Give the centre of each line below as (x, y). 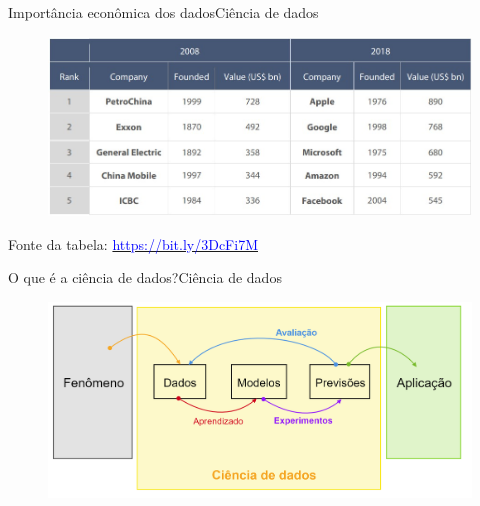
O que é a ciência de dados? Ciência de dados (145, 277)
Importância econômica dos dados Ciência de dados (163, 12)
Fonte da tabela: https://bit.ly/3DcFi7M (133, 243)
